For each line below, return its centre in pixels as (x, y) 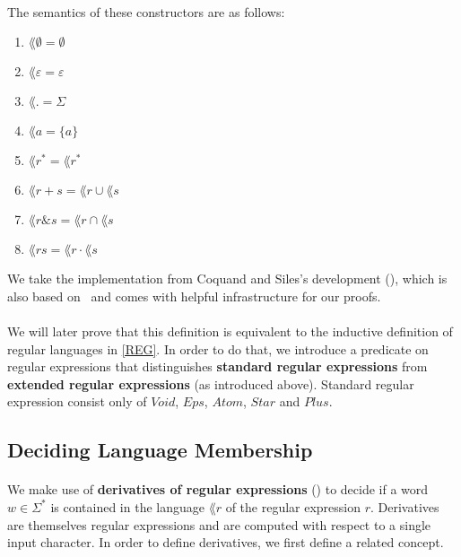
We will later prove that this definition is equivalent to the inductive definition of (230, 331)
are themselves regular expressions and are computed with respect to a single (219, 524)
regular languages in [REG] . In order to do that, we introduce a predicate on (218, 348)
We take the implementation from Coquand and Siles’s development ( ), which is (227, 278)
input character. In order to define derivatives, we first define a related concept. (226, 542)
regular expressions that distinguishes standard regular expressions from (217, 366)
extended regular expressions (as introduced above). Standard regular (211, 383)
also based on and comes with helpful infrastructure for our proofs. (194, 296)
